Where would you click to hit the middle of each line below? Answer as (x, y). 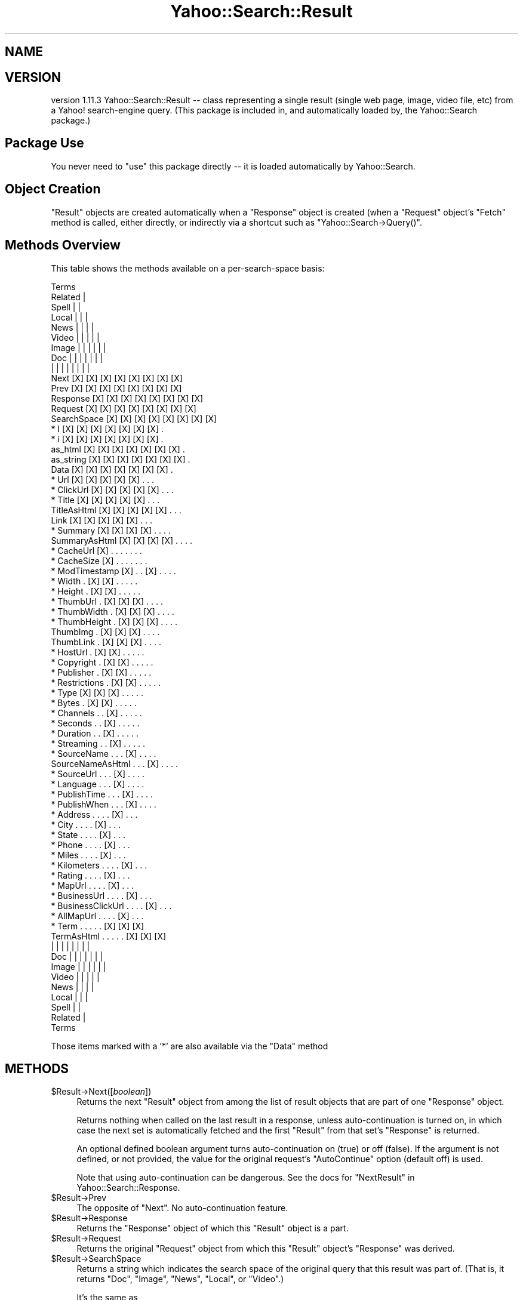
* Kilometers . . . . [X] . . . (99, 865)
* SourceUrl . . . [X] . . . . (98, 774)
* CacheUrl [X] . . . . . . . (96, 550)
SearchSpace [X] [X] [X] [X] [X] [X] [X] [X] (134, 418)
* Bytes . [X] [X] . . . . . (94, 703)
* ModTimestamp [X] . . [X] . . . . (113, 571)
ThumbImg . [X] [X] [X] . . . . (105, 631)
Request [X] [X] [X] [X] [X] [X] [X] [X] (124, 408)
